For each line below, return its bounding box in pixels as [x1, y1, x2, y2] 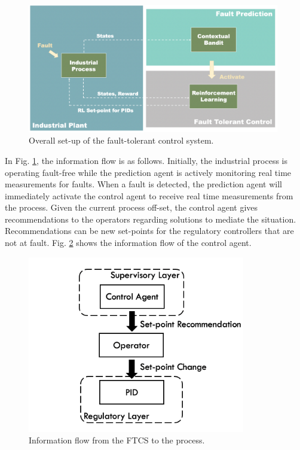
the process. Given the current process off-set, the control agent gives [5, 201, 258, 214]
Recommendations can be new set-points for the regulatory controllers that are [5, 224, 294, 237]
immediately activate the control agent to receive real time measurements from [5, 189, 293, 202]
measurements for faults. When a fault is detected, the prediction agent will [5, 178, 282, 190]
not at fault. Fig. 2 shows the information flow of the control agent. [5, 236, 252, 249]
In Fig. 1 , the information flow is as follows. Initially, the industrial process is [5, 154, 287, 166]
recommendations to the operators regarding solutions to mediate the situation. [5, 212, 296, 225]
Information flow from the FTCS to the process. [29, 434, 205, 446]
